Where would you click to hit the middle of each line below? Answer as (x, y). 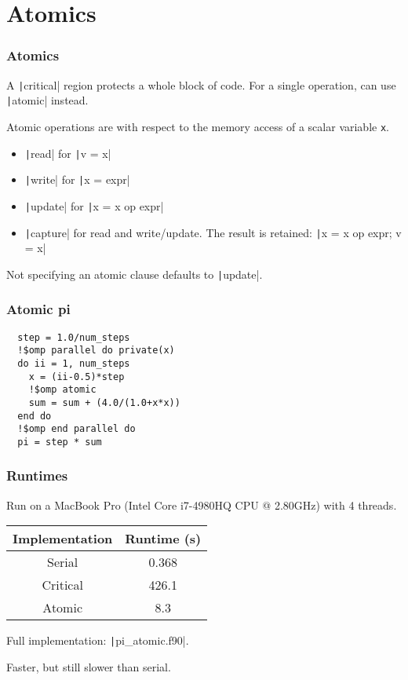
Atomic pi (38, 309)
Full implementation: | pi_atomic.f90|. (98, 640)
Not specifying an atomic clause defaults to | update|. (135, 274)
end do (35, 416)
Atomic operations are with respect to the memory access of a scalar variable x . (198, 126)
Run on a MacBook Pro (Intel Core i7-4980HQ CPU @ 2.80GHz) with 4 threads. (202, 505)
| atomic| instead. (47, 100)
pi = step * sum (60, 442)
